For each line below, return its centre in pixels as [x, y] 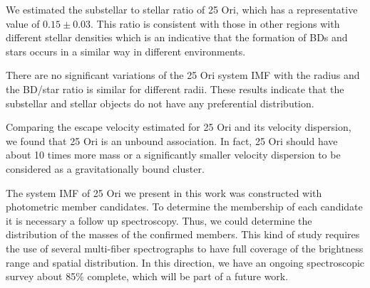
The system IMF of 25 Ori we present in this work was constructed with [164, 192]
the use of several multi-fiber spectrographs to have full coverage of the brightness [185, 248]
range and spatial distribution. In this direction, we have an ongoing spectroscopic [185, 262]
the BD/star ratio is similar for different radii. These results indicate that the [175, 89]
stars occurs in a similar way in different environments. [126, 51]
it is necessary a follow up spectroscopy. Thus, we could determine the [159, 220]
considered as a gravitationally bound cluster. [105, 168]
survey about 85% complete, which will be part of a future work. [147, 276]
